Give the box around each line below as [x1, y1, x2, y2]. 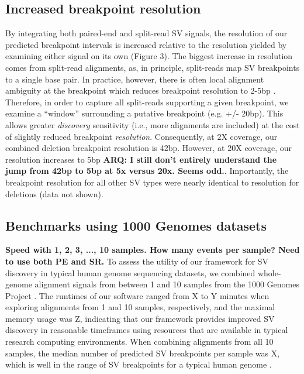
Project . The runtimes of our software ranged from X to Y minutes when [5, 289, 270, 301]
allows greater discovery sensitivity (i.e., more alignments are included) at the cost [5, 118, 300, 131]
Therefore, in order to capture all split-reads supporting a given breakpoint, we [5, 95, 289, 108]
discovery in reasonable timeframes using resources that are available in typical [5, 324, 288, 336]
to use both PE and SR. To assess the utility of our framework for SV [5, 255, 269, 267]
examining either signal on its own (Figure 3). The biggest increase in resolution [5, 50, 293, 62]
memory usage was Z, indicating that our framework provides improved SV [5, 312, 275, 324]
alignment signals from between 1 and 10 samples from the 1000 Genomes [34, 278, 299, 290]
